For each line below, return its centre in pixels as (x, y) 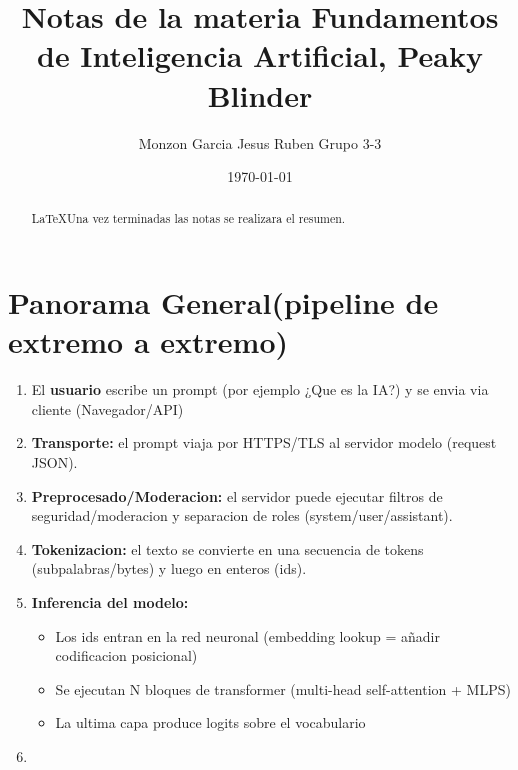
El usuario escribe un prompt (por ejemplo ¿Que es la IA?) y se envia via (260, 389)
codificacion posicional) (126, 655)
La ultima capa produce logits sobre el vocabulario (210, 722)
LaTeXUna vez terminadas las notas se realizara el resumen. (188, 218)
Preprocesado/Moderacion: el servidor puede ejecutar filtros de (237, 495)
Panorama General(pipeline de (223, 302)
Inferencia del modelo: (110, 602)
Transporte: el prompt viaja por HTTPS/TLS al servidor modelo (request (264, 442)
